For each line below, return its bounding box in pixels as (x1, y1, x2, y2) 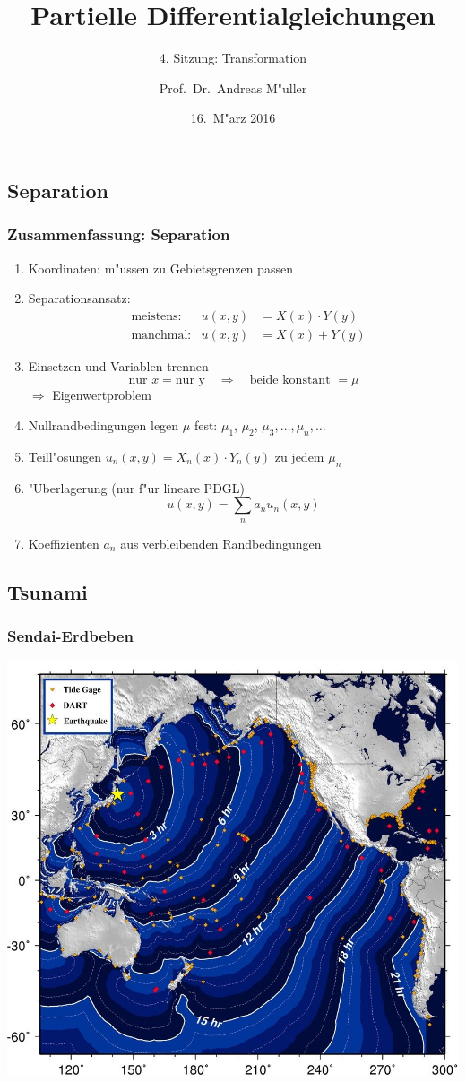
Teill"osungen (28, 446, 101, 465)
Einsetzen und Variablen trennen (28, 356, 209, 375)
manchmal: (131, 328, 192, 342)
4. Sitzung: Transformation (159, 48, 307, 67)
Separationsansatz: (28, 289, 131, 307)
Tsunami (7, 577, 88, 605)
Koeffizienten (28, 533, 99, 552)
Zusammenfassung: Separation (7, 223, 230, 246)
